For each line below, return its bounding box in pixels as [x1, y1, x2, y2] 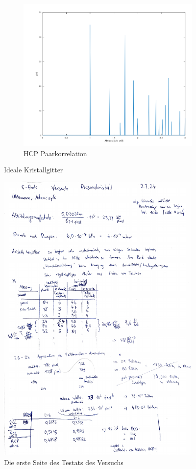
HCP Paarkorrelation [24, 148, 87, 158]
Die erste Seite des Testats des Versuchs [4, 457, 123, 467]
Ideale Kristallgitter [4, 165, 63, 175]
